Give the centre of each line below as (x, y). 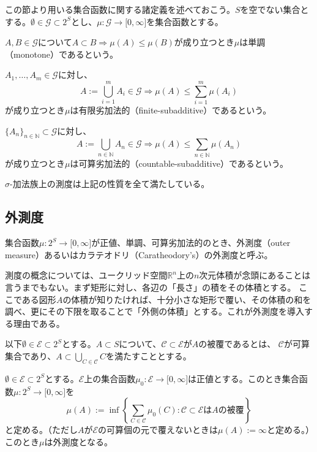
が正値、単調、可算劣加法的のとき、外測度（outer (191, 243)
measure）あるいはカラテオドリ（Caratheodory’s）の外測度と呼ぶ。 (139, 254)
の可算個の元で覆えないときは (158, 430)
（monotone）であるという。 (62, 54)
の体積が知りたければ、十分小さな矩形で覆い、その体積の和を (187, 299)
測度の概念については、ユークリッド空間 (86, 275)
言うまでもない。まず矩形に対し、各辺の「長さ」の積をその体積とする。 (151, 287)
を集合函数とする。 (185, 21)
